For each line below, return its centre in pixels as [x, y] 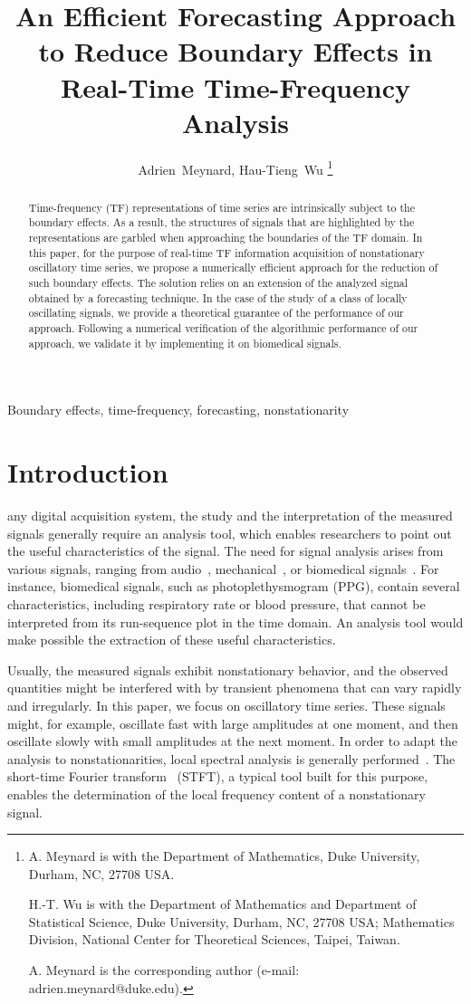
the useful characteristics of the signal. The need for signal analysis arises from [226, 551]
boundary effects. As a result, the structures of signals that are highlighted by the [221, 222]
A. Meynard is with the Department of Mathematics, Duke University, [224, 856]
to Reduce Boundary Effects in [235, 51]
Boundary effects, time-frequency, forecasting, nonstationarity [178, 410]
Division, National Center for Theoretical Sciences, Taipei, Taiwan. [214, 939]
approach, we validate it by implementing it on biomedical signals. [185, 343]
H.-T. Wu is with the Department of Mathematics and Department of [222, 904]
